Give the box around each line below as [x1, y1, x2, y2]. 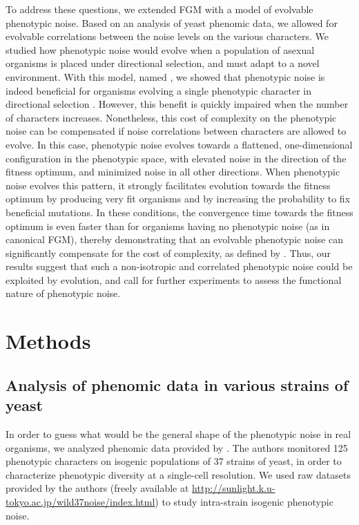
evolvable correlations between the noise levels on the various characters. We [6, 29, 329, 44]
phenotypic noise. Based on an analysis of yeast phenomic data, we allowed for [6, 15, 338, 30]
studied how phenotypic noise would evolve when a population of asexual [6, 42, 315, 57]
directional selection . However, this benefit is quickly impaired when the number [6, 97, 349, 111]
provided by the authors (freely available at [6, 481, 189, 495]
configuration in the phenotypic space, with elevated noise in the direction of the [6, 151, 347, 165]
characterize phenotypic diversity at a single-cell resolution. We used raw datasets [6, 467, 351, 481]
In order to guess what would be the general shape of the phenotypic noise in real [6, 427, 351, 441]
